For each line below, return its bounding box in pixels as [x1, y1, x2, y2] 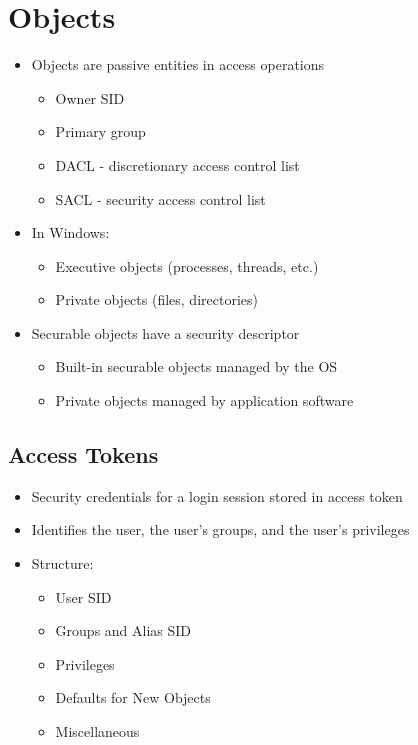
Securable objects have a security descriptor [31, 322, 300, 343]
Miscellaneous [55, 721, 140, 742]
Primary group [55, 121, 146, 142]
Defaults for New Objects [55, 687, 211, 708]
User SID [55, 586, 112, 607]
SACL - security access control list [55, 188, 266, 209]
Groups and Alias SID [55, 620, 192, 641]
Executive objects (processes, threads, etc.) [55, 255, 319, 276]
